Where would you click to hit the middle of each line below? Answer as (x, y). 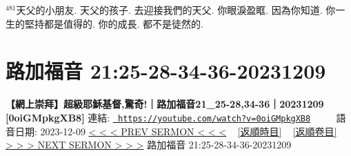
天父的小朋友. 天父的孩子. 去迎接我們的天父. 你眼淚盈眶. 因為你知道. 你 (176, 10)
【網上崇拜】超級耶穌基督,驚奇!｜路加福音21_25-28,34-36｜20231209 (165, 104)
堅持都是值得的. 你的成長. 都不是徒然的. (114, 23)
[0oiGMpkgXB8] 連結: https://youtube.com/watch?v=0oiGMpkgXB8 (158, 117)
